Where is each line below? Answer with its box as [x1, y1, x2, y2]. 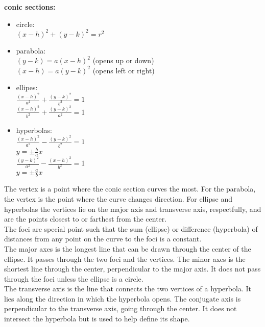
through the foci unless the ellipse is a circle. [4, 273, 143, 284]
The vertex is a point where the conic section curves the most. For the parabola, [4, 183, 256, 194]
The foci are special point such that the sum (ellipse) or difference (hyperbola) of [4, 223, 258, 234]
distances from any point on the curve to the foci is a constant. [4, 233, 202, 244]
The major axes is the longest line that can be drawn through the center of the [4, 243, 251, 254]
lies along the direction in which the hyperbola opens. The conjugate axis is [4, 293, 241, 304]
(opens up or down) [92, 55, 154, 66]
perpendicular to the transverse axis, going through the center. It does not [4, 303, 237, 314]
